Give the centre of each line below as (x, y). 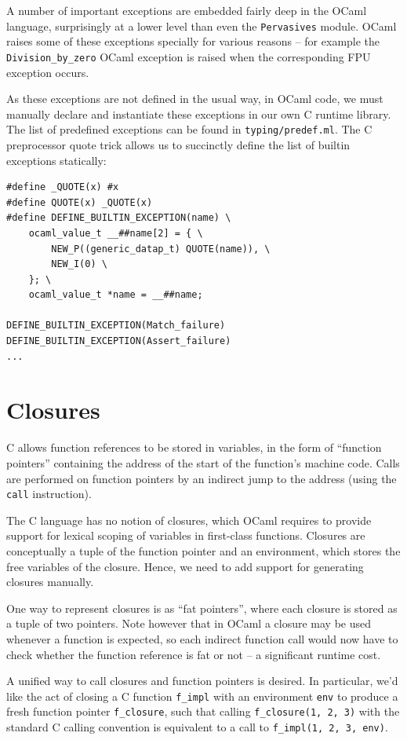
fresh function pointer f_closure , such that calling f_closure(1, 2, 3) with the (203, 711)
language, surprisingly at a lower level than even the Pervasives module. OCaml (202, 26)
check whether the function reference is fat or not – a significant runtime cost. (194, 654)
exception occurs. (48, 72)
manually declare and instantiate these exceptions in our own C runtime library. (199, 114)
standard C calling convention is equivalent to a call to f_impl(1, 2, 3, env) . (197, 727)
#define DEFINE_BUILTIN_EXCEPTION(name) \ (119, 218)
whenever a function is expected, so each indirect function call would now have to (202, 638)
